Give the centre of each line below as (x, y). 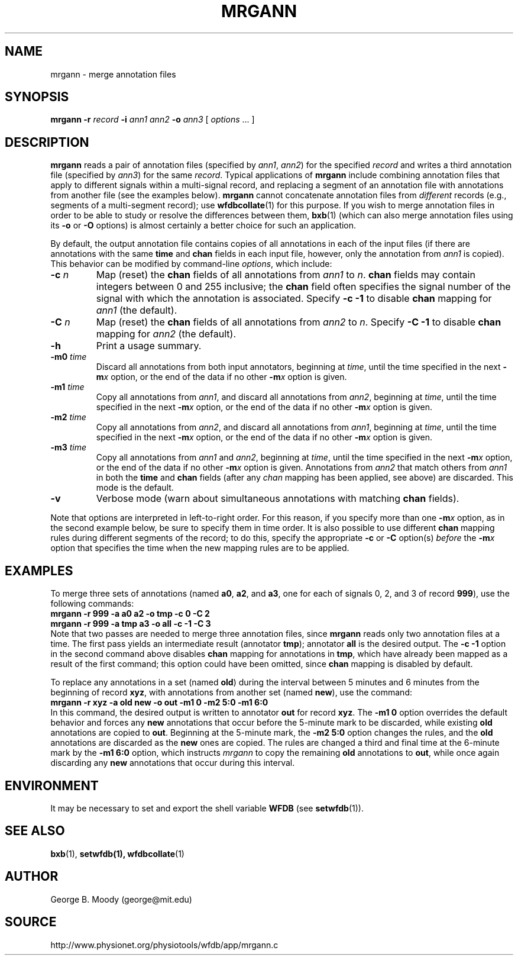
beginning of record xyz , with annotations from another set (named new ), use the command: (231, 692)
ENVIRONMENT (52, 785)
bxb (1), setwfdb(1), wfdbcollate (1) (117, 853)
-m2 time (68, 417)
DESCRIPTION (47, 142)
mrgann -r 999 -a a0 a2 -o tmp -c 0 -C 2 (130, 614)
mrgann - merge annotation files (113, 74)
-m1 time (67, 387)
